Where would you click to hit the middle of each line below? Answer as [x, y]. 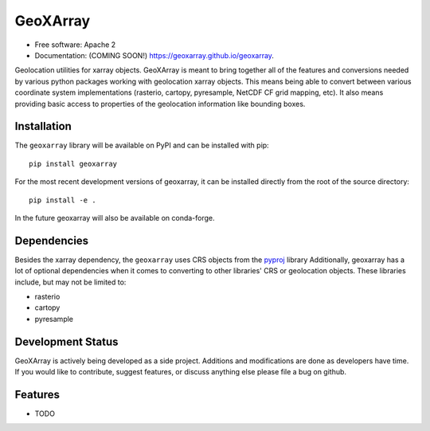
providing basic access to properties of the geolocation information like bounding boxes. [160, 104]
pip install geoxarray [73, 164]
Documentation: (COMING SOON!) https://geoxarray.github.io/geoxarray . [154, 55]
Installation [43, 126]
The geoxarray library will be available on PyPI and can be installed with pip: [142, 145]
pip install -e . [63, 200]
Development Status [66, 341]
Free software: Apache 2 [75, 45]
